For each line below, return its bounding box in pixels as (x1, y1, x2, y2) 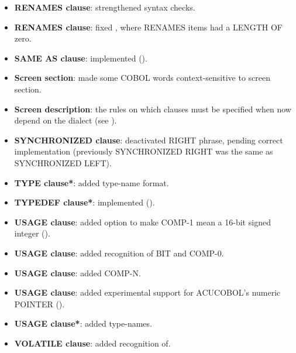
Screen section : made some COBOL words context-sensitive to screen (14, 71, 270, 84)
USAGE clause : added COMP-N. (14, 266, 141, 279)
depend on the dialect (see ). (14, 114, 117, 126)
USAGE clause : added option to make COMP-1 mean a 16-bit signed (14, 215, 271, 228)
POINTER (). (14, 297, 65, 310)
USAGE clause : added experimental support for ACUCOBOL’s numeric (14, 286, 281, 299)
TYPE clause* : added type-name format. (14, 176, 169, 189)
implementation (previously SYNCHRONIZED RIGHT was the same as (14, 145, 273, 157)
